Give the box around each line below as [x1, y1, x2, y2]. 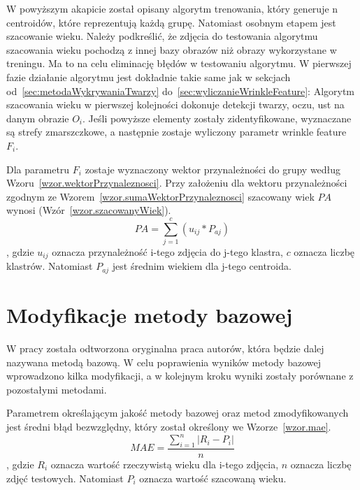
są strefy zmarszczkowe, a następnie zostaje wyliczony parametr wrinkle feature [6, 124, 347, 139]
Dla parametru [6, 161, 70, 176]
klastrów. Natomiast [6, 259, 93, 273]
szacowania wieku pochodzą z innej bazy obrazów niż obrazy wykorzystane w [6, 42, 337, 57]
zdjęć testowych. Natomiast [6, 470, 124, 485]
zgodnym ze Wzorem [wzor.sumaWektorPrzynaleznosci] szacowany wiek [6, 189, 315, 203]
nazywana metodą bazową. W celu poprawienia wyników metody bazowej [6, 354, 321, 369]
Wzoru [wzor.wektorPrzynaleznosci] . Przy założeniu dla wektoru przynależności [6, 175, 347, 190]
